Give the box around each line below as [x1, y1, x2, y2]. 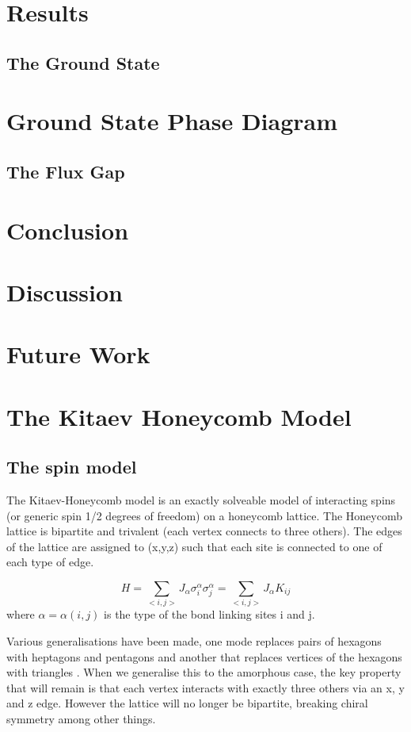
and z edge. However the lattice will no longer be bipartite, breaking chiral [6, 695, 368, 711]
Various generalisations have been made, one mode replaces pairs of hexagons [6, 632, 382, 649]
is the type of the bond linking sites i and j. [104, 606, 315, 623]
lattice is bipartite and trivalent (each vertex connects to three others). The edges [6, 523, 402, 539]
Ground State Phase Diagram [6, 105, 338, 137]
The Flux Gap [6, 159, 125, 183]
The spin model [6, 454, 137, 479]
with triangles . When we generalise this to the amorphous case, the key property [6, 664, 401, 680]
